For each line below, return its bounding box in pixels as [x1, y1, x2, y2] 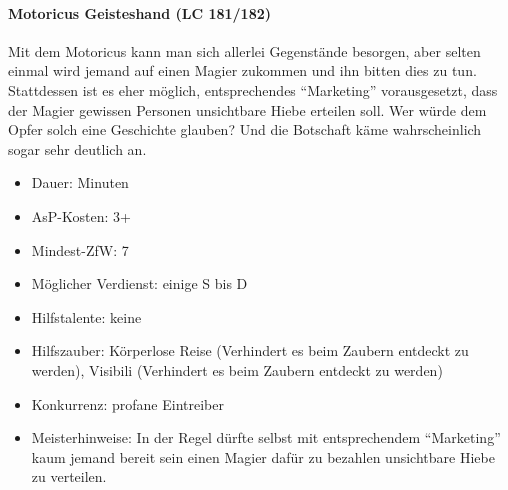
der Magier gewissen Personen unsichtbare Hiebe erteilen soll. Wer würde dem [8, 99, 487, 120]
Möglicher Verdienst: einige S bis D [31, 273, 248, 294]
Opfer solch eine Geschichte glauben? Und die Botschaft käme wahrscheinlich [8, 119, 482, 140]
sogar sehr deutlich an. [8, 138, 147, 159]
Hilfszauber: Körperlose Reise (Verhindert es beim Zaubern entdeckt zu [31, 340, 469, 361]
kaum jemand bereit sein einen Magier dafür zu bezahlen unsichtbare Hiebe [31, 446, 495, 467]
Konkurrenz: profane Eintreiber [31, 393, 224, 414]
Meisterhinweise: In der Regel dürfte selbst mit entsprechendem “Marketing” [31, 427, 501, 448]
